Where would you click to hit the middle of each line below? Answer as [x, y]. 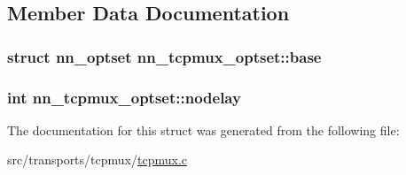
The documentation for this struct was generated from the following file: [203, 129]
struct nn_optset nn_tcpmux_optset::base [164, 56]
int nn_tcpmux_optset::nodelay [124, 97]
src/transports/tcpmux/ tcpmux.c [97, 160]
